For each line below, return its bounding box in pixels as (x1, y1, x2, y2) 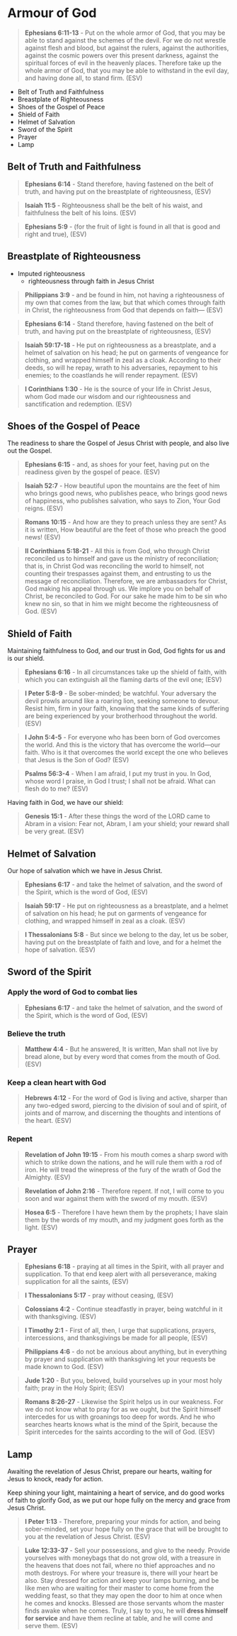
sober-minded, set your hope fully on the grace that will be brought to (24, 1525, 229, 1534)
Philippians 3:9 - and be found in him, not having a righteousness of (24, 290, 225, 299)
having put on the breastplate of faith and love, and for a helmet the (24, 938, 221, 946)
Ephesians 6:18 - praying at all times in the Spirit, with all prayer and (24, 1262, 224, 1271)
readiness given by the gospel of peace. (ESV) (24, 468, 161, 476)
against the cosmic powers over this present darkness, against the (24, 51, 219, 60)
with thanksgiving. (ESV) (24, 1312, 97, 1321)
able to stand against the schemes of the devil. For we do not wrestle (24, 35, 226, 44)
